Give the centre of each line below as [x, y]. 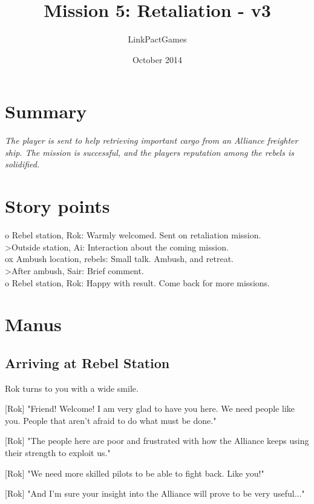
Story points [57, 206]
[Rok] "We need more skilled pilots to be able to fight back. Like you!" [135, 473]
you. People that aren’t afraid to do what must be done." [111, 420]
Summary [46, 111]
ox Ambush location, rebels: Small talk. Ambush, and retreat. [119, 259]
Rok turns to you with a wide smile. [72, 388]
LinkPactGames [157, 39]
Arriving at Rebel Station [87, 362]
